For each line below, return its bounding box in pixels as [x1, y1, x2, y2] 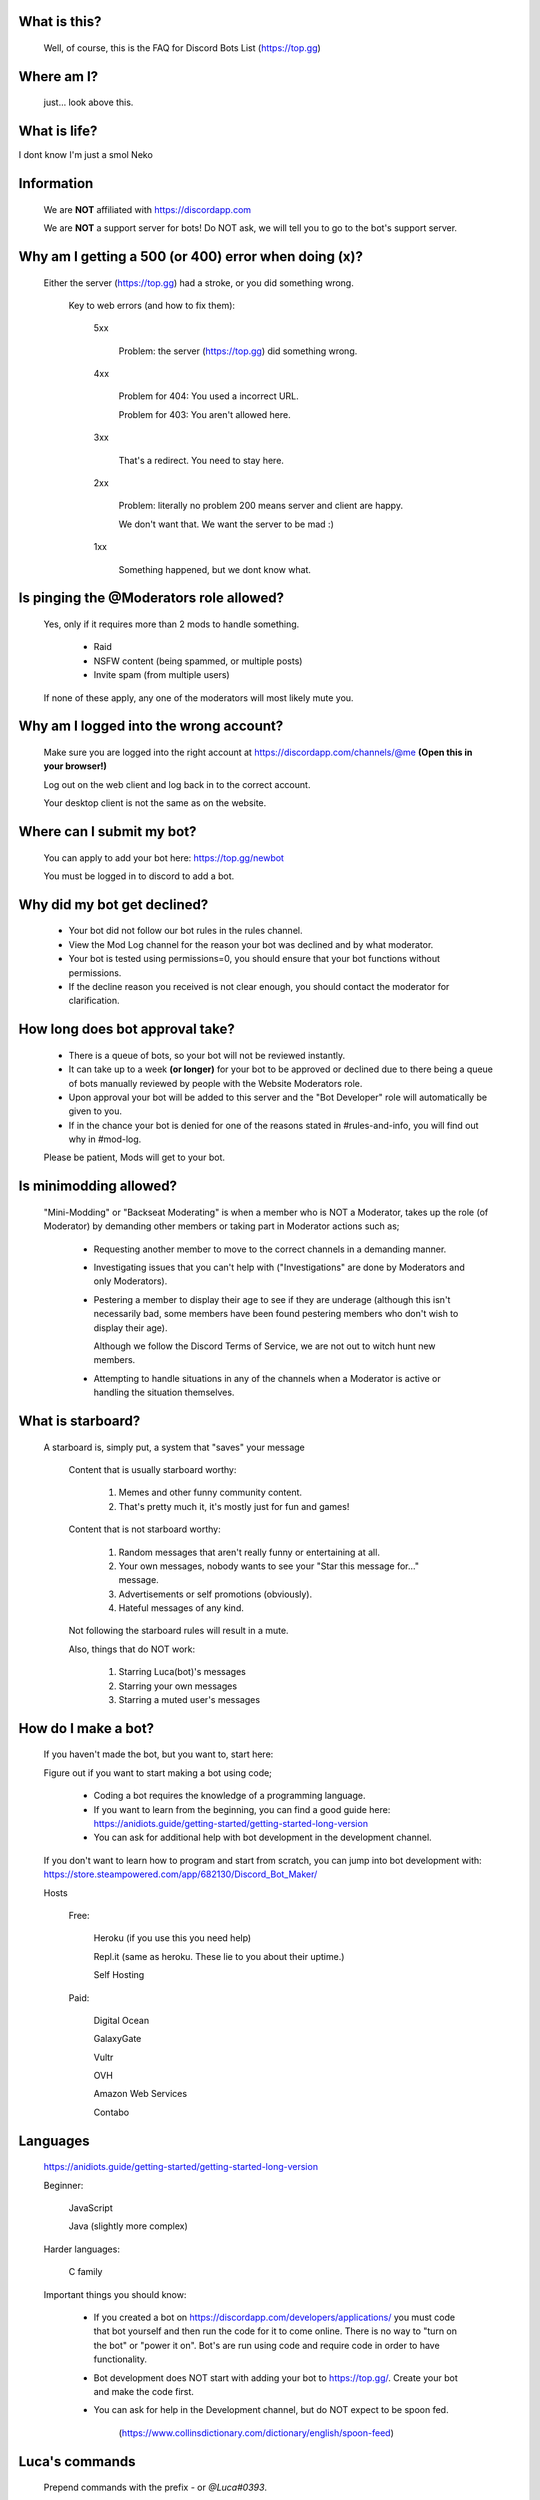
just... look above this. [43, 96, 134, 109]
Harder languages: [43, 2243, 120, 2255]
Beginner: [43, 2179, 84, 2191]
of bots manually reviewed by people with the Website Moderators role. [68, 1077, 363, 1089]
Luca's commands [18, 2453, 136, 2470]
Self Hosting [93, 1969, 145, 1981]
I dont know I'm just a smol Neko [18, 149, 154, 161]
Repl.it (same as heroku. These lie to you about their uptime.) [93, 1950, 345, 1962]
